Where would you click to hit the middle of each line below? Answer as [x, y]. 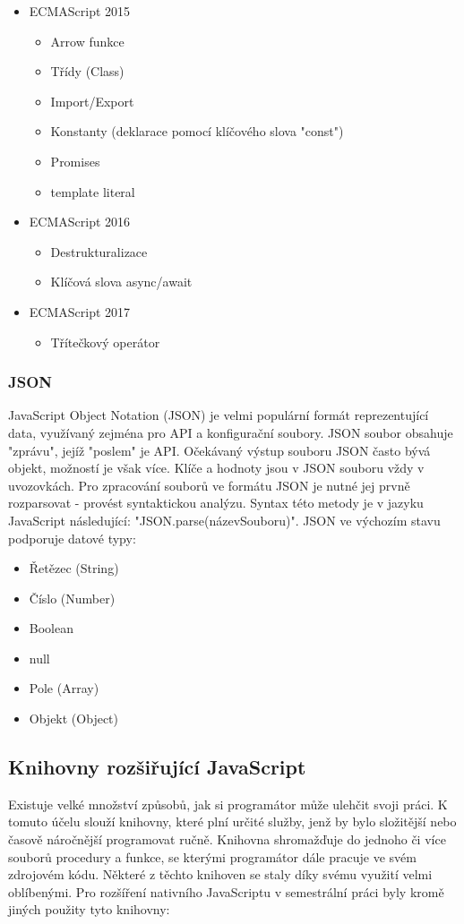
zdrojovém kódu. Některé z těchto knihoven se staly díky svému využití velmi [220, 874]
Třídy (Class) [87, 71]
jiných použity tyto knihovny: [89, 909]
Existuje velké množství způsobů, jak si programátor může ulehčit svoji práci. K [228, 804]
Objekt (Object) [73, 719]
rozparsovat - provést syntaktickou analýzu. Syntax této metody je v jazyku [216, 503]
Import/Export [92, 101]
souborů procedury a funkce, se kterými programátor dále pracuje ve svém [212, 856]
